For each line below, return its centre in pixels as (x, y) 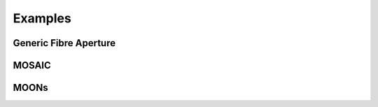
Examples (42, 18)
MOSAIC (32, 65)
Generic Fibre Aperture (64, 43)
